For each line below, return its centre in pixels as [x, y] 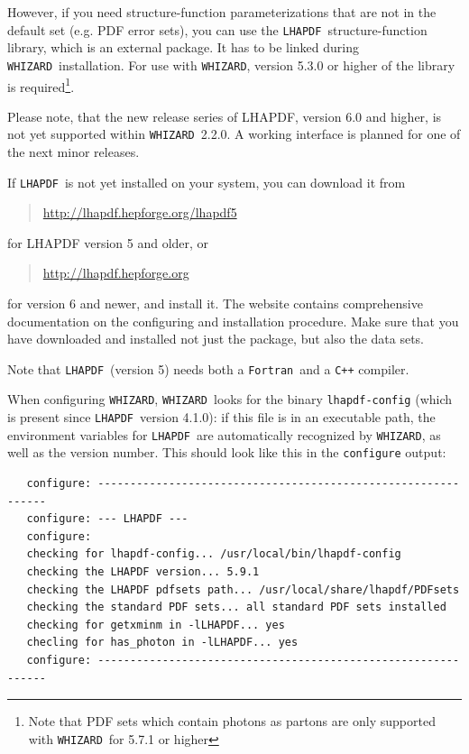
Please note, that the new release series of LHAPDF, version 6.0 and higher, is [225, 116]
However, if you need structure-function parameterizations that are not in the [222, 12]
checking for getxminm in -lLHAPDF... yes [156, 625]
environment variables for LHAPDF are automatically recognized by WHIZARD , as [224, 434]
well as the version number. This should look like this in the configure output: [227, 452]
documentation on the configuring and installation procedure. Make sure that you [233, 321]
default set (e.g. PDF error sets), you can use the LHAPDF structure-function [217, 29]
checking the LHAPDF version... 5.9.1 [143, 572]
